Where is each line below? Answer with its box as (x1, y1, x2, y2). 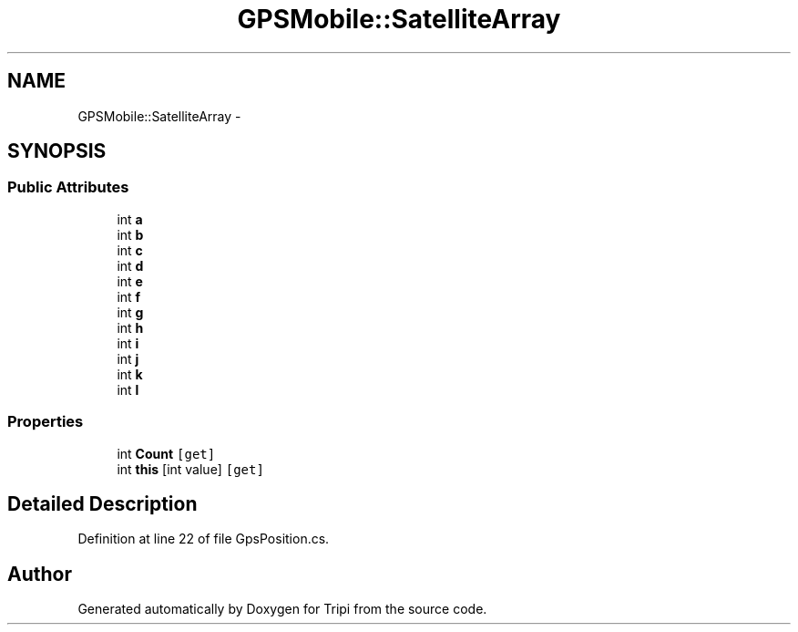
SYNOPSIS (7, 140, 107, 163)
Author (7, 562, 72, 585)
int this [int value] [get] (117, 461, 264, 477)
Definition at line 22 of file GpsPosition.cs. (77, 531, 330, 547)
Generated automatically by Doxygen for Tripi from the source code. (77, 601, 487, 617)
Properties (7, 412, 84, 431)
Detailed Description (7, 492, 198, 515)
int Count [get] (117, 445, 216, 461)
